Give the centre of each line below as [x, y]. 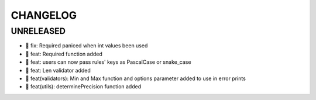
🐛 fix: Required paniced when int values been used [87, 46]
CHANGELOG [44, 15]
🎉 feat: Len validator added [58, 70]
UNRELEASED [38, 31]
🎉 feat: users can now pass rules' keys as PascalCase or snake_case [108, 62]
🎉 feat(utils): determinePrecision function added [83, 87]
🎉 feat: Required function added [64, 54]
